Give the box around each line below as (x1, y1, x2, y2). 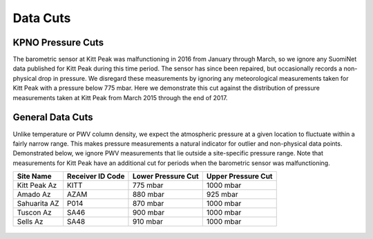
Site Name (17, 171, 52, 181)
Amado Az (17, 190, 51, 200)
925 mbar (206, 190, 238, 200)
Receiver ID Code (66, 171, 125, 181)
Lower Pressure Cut (132, 171, 200, 181)
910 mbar (132, 217, 164, 227)
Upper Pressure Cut (206, 171, 273, 181)
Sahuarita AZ (17, 199, 59, 209)
